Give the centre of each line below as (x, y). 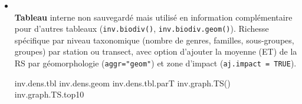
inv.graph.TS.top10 (49, 94)
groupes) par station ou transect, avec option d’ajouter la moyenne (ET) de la (156, 51)
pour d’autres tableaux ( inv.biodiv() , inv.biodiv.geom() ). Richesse (142, 28)
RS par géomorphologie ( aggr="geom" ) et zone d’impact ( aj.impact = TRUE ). (155, 63)
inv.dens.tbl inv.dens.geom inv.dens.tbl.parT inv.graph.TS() (122, 83)
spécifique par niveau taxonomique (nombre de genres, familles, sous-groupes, (154, 40)
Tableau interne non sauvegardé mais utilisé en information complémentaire (153, 17)
